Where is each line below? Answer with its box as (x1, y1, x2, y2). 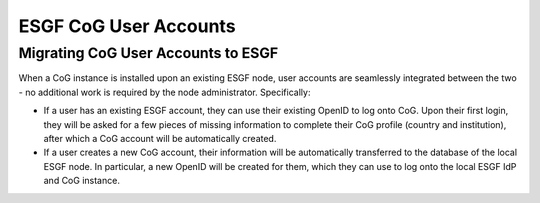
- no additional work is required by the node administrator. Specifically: (18, 86, 311, 98)
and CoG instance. (43, 175, 120, 187)
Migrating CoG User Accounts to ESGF (18, 44, 279, 62)
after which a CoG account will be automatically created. (43, 132, 277, 144)
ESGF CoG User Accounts (18, 15, 236, 37)
